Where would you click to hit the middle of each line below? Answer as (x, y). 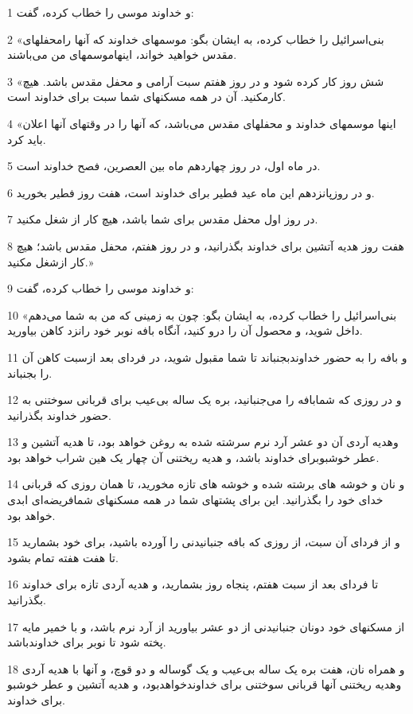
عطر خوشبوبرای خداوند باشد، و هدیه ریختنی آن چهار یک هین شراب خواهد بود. (193, 457)
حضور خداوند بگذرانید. (60, 415)
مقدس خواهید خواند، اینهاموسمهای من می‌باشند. (122, 54)
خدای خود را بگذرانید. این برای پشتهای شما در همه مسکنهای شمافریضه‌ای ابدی (195, 500)
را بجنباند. (30, 373)
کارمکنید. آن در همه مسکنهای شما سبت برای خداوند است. (146, 97)
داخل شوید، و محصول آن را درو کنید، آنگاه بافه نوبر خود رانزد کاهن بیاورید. (185, 330)
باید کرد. (27, 139)
